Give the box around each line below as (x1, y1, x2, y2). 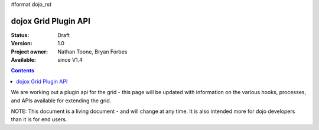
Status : (11, 31, 30, 38)
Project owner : (11, 48, 48, 55)
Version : (11, 40, 32, 47)
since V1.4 (57, 56, 83, 64)
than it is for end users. (11, 116, 67, 123)
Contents (11, 67, 35, 74)
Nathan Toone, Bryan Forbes (57, 48, 128, 55)
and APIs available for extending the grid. (11, 97, 112, 104)
